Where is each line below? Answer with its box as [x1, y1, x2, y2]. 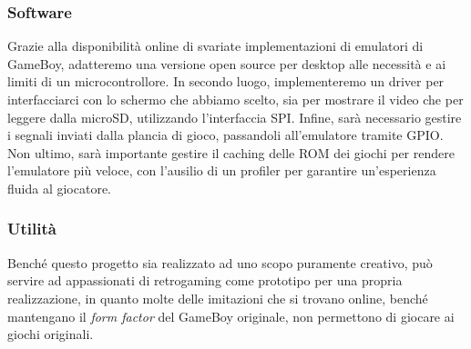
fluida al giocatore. [7, 178, 112, 197]
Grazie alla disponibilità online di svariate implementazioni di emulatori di [7, 36, 424, 55]
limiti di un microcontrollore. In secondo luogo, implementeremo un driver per [7, 72, 445, 91]
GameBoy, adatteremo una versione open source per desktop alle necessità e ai [7, 54, 446, 73]
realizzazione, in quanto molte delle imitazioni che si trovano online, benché [7, 288, 428, 307]
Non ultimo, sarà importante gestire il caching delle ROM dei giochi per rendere [7, 143, 455, 162]
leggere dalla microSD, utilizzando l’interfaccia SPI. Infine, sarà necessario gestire [7, 107, 462, 126]
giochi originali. [7, 324, 94, 344]
